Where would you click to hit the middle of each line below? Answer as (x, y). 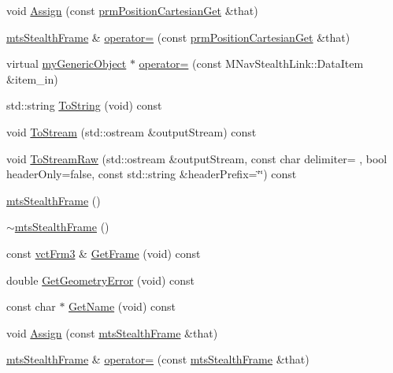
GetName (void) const (122, 306)
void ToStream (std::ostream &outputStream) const (132, 131)
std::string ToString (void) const (84, 105)
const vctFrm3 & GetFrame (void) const (104, 253)
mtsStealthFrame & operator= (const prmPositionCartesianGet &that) (178, 37)
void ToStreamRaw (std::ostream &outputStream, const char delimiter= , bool (197, 158)
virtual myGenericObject (67, 63)
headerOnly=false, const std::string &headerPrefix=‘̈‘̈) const (152, 174)
